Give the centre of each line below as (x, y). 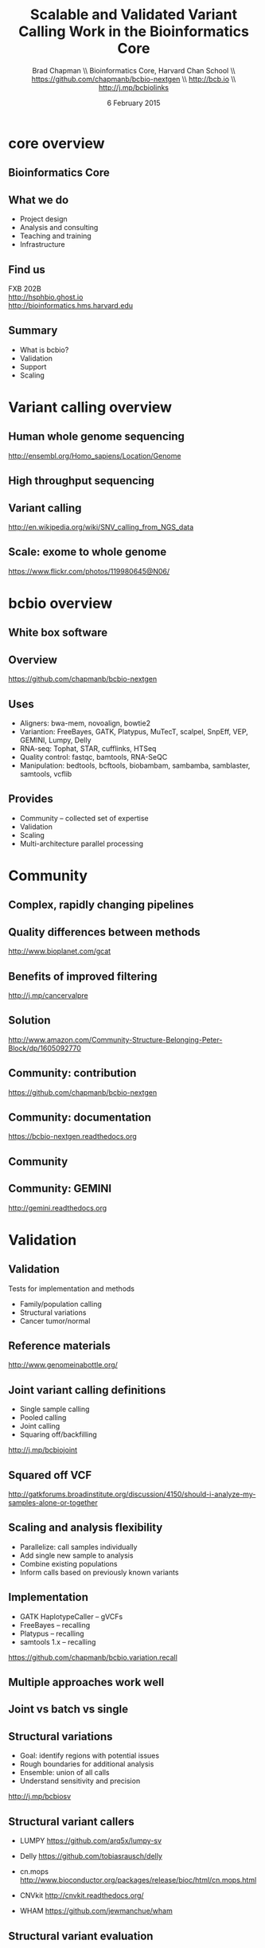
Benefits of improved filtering (83, 976)
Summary (33, 331)
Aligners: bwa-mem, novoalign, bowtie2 (85, 723)
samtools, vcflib (46, 773)
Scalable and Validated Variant (134, 15)
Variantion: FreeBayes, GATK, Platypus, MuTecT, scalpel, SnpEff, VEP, (134, 731)
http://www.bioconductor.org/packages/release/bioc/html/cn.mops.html (138, 1880)
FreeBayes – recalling (55, 1625)
